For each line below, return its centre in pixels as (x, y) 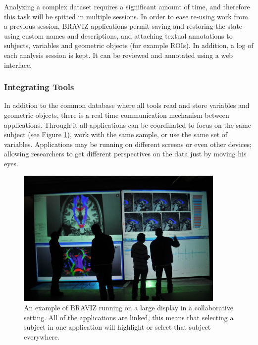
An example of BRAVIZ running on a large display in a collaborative (129, 308)
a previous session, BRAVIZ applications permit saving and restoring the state (123, 26)
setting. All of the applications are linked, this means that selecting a (129, 317)
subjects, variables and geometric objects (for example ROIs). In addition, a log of (129, 45)
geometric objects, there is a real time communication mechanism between (117, 115)
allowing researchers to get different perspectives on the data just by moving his (125, 154)
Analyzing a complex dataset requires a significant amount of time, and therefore (127, 6)
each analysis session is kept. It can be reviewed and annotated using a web (119, 55)
